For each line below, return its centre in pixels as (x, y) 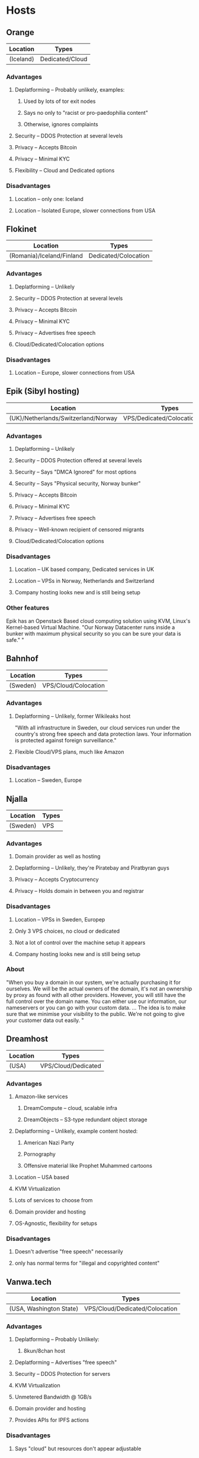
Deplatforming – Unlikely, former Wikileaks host (73, 716)
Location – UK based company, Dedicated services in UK (84, 569)
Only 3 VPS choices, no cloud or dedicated (67, 931)
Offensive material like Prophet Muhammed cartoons (88, 1165)
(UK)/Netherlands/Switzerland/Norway (63, 418)
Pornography (40, 1154)
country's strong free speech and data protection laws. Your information (103, 734)
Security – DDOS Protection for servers (62, 1374)
